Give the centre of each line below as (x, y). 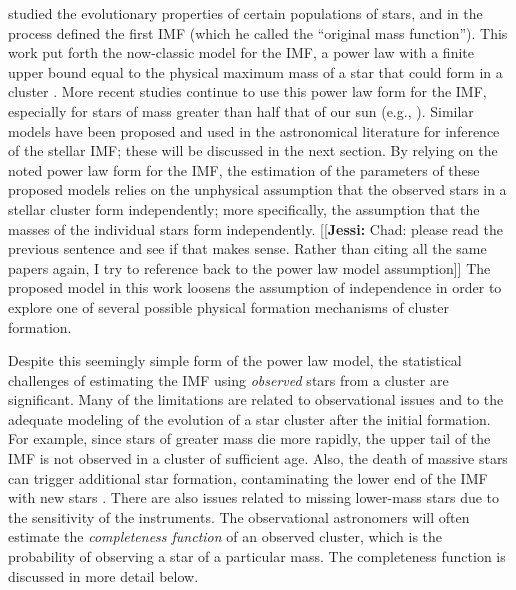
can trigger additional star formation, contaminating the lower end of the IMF (248, 477)
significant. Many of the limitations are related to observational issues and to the (256, 399)
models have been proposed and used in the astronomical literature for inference (254, 130)
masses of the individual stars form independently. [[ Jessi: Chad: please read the (255, 228)
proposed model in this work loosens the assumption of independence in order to (255, 287)
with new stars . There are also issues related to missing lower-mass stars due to (254, 497)
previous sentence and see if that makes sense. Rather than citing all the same (247, 248)
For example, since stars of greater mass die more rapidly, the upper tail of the (249, 438)
